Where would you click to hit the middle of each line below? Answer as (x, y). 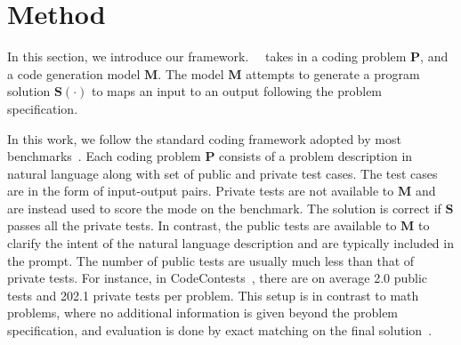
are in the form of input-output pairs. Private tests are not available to (201, 191)
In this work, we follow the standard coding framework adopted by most (204, 138)
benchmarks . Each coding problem (104, 156)
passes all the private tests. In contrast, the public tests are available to (202, 225)
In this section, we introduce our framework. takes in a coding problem (207, 56)
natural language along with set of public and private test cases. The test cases (222, 173)
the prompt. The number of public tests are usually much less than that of (211, 260)
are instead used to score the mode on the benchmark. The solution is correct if (224, 208)
